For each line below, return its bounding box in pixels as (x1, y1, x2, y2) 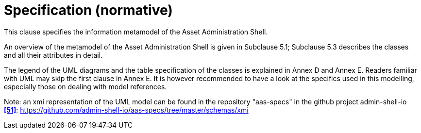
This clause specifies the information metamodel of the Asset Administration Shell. (4, 27, 268, 36)
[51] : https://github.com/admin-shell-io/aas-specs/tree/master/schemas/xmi (4, 105, 249, 114)
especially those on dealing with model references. (4, 82, 167, 91)
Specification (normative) (4, 2, 173, 18)
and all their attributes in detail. (4, 50, 103, 59)
